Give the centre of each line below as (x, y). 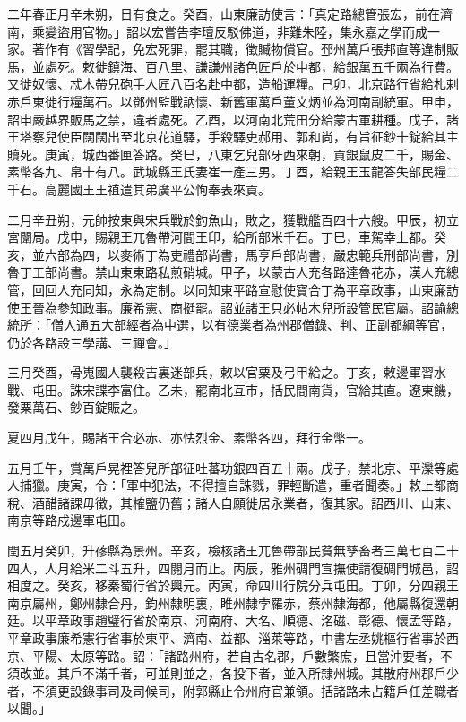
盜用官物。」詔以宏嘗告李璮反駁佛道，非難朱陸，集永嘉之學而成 (242, 31)
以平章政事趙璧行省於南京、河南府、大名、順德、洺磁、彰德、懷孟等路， (245, 620)
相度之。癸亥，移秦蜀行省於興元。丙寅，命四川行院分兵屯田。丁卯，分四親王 (233, 585)
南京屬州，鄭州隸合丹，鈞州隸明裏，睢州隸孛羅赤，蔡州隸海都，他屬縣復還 (227, 602)
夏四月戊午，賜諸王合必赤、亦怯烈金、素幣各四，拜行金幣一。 (189, 438)
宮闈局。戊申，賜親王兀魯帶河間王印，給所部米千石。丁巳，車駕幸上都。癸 (227, 237)
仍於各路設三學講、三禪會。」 (92, 342)
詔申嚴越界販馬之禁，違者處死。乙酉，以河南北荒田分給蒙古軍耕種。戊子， (227, 119)
